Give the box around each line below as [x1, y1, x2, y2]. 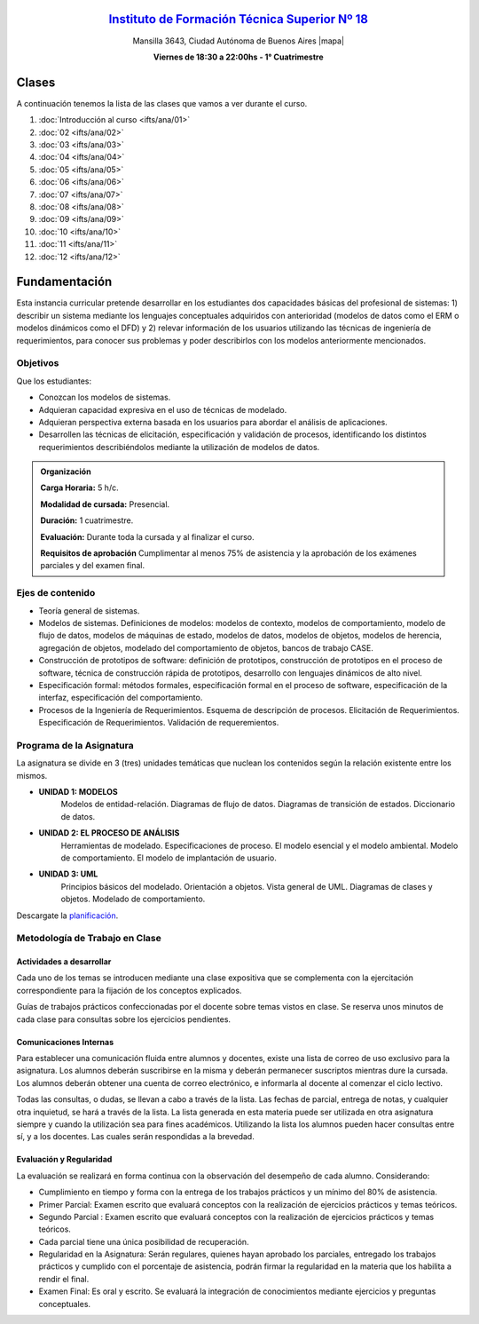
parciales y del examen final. [40, 560, 145, 571]
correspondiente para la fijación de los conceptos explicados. [16, 985, 242, 995]
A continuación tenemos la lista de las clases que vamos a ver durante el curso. [16, 98, 308, 108]
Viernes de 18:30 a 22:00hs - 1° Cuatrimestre [153, 52, 324, 62]
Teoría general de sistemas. [38, 605, 140, 616]
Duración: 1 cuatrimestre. [40, 515, 134, 526]
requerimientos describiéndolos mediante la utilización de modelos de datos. [38, 441, 320, 452]
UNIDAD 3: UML [38, 868, 98, 879]
